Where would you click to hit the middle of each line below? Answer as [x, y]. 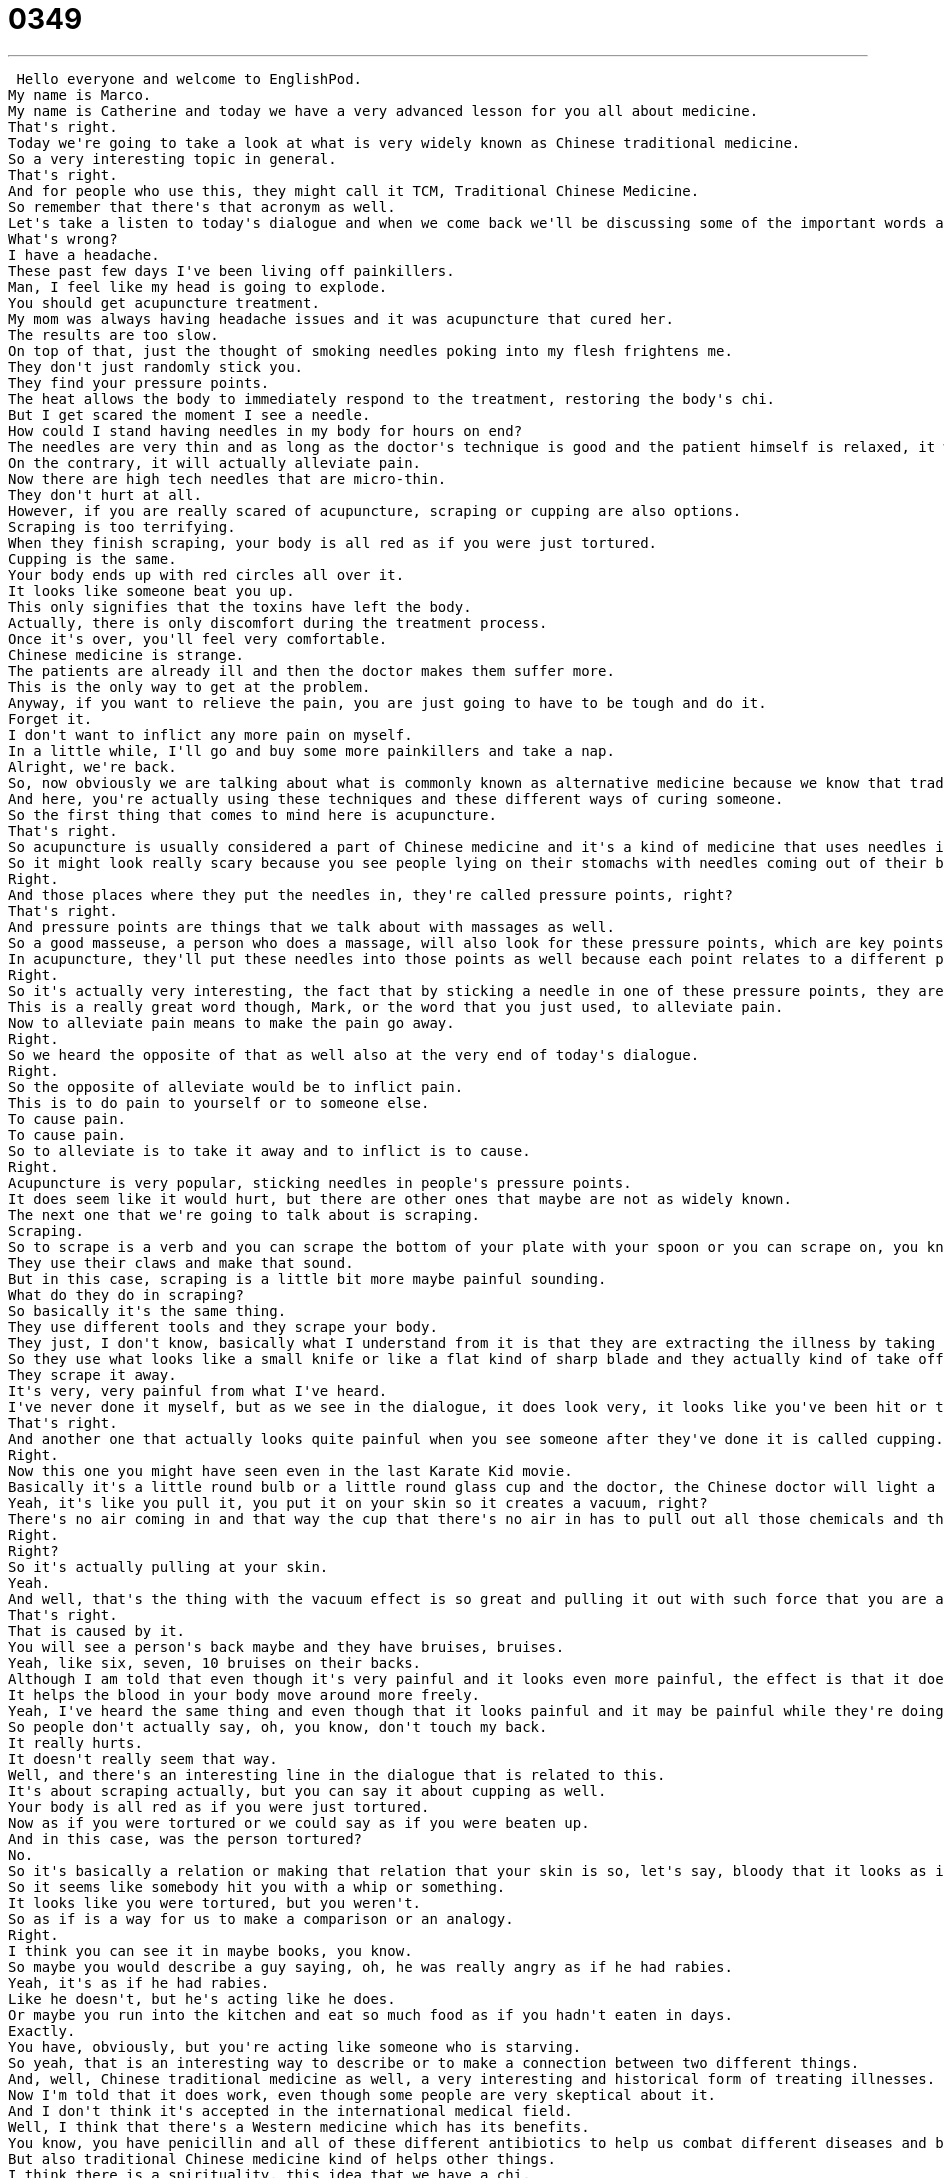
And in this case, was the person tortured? [185, 1838]
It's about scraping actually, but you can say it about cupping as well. [307, 1790]
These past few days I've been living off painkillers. [231, 270]
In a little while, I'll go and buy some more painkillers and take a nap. [311, 750]
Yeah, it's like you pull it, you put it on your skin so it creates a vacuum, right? [358, 1502]
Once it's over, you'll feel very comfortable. [198, 638]
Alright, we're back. [92, 766]
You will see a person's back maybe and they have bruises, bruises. [286, 1646]
